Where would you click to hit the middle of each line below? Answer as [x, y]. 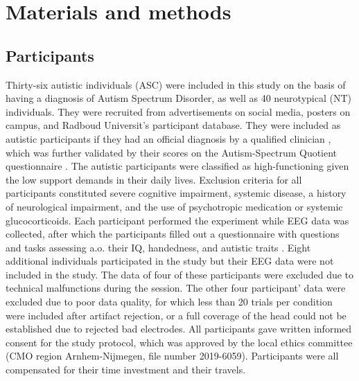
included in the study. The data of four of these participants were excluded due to [180, 274]
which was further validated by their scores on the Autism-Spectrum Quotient [172, 152]
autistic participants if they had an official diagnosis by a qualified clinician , [168, 138]
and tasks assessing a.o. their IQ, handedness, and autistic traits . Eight [158, 247]
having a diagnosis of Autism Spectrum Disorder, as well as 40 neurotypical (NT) [178, 98]
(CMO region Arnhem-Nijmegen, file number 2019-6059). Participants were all [172, 356]
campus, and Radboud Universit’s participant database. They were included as [173, 125]
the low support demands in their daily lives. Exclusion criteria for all [154, 179]
